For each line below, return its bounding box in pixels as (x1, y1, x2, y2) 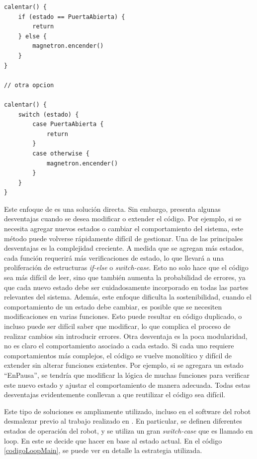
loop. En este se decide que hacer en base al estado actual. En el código (4, 435, 222, 446)
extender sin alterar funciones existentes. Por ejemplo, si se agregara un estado (4, 360, 244, 370)
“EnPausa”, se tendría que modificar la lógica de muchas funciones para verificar (4, 369, 250, 380)
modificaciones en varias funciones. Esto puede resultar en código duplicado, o (4, 311, 242, 321)
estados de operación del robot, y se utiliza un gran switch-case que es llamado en (4, 425, 253, 436)
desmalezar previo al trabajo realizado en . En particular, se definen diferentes (4, 416, 242, 426)
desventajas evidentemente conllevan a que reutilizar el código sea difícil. (4, 389, 226, 400)
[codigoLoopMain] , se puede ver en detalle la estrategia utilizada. (4, 445, 202, 456)
